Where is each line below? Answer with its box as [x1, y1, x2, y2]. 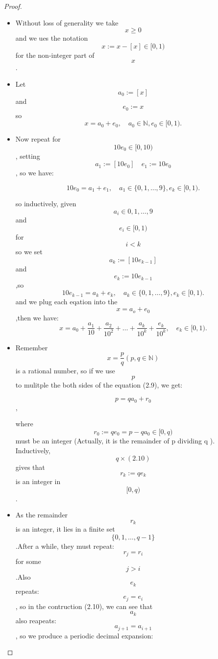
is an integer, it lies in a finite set [15, 524, 115, 534]
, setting [15, 150, 40, 161]
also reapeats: [15, 615, 56, 625]
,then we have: [15, 312, 59, 322]
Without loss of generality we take [15, 17, 119, 27]
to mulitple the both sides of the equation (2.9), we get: [15, 379, 183, 390]
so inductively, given [15, 198, 76, 208]
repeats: [15, 586, 39, 596]
